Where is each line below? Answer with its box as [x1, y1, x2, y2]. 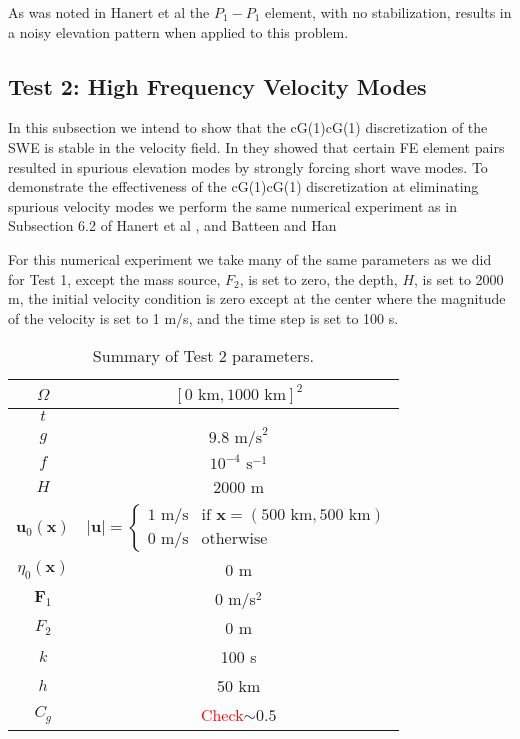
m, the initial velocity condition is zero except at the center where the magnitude [8, 288, 506, 309]
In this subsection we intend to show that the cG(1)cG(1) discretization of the [8, 117, 488, 138]
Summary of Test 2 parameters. [92, 344, 315, 368]
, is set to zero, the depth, [239, 268, 398, 289]
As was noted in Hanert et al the [8, 2, 210, 22]
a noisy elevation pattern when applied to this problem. [8, 21, 349, 42]
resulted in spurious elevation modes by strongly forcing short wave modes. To [8, 156, 488, 177]
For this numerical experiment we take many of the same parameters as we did [8, 248, 492, 269]
